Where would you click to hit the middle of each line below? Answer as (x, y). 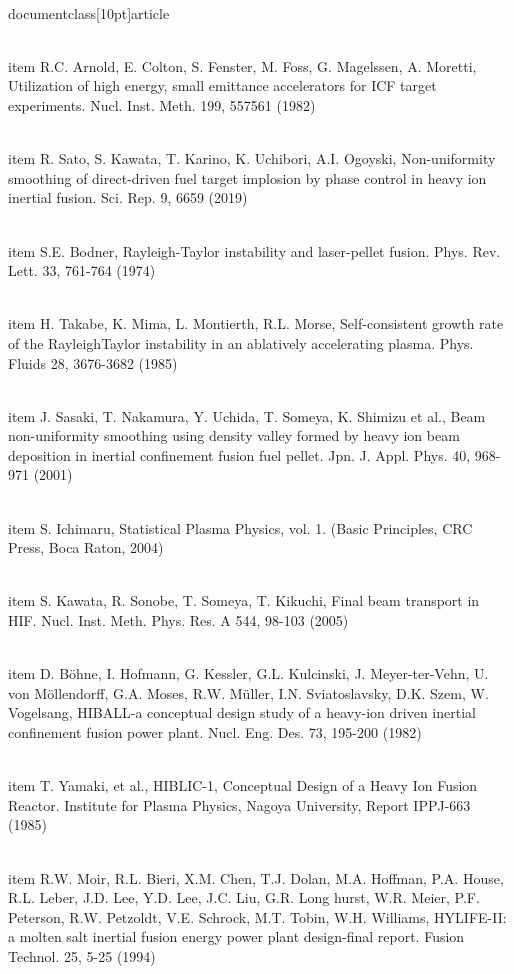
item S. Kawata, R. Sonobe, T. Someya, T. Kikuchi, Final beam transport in (244, 600)
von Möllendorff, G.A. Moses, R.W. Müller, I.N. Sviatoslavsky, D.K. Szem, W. (248, 692)
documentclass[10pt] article (89, 12)
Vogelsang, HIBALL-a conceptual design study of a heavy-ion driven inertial (242, 712)
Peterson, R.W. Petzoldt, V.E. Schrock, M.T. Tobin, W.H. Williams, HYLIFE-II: (257, 916)
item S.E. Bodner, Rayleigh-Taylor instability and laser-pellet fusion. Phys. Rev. (254, 250)
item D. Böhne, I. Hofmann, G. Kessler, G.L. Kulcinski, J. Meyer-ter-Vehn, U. (248, 673)
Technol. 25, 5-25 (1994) (82, 955)
